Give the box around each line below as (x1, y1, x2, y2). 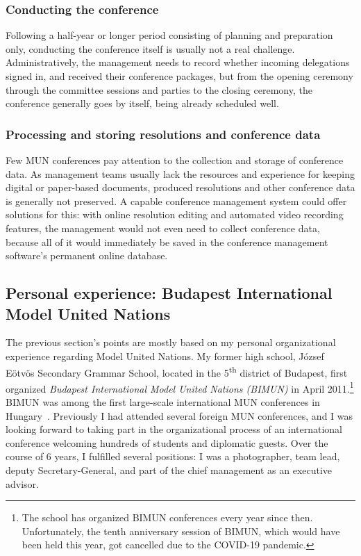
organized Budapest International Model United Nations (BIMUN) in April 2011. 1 (6, 379, 354, 395)
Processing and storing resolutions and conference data (6, 125, 321, 142)
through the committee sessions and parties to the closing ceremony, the (6, 82, 312, 97)
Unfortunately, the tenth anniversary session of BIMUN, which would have (22, 523, 340, 538)
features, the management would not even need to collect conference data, (6, 220, 320, 235)
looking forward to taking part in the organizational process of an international (6, 422, 343, 436)
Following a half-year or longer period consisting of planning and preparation (6, 28, 333, 42)
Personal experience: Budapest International (6, 282, 333, 304)
